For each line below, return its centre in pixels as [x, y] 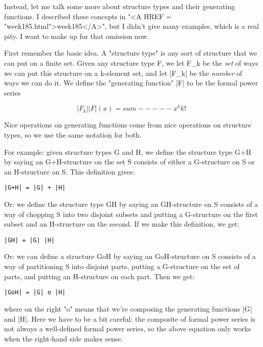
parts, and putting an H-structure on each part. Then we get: [99, 276]
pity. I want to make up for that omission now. [77, 36]
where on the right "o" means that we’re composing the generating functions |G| [128, 308]
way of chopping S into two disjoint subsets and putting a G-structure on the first [131, 214]
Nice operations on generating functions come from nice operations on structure [128, 125]
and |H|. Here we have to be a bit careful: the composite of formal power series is [130, 318]
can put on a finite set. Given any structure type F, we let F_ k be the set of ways [131, 62]
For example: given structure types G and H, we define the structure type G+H [128, 151]
